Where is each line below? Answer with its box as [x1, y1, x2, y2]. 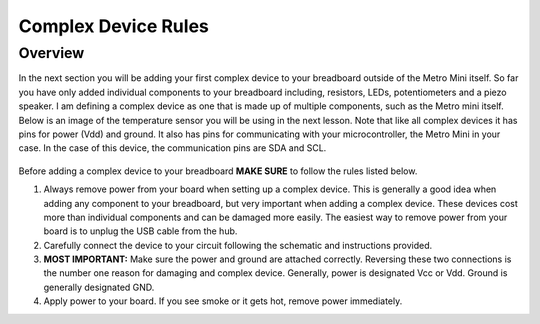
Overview [18, 44, 85, 62]
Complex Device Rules [18, 15, 209, 37]
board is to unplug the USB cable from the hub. [43, 225, 238, 237]
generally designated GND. [43, 281, 155, 293]
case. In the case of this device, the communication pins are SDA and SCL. [18, 142, 327, 154]
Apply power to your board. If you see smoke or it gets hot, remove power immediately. [43, 295, 403, 307]
